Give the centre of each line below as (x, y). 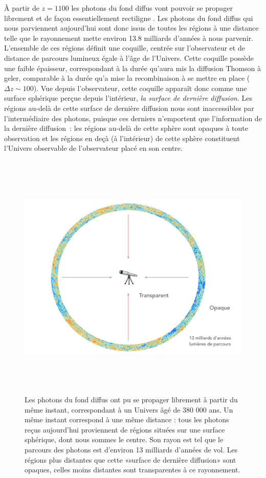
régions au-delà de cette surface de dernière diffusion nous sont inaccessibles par (129, 108)
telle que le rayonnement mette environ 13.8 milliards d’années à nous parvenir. (129, 38)
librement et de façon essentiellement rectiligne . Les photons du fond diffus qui (129, 18)
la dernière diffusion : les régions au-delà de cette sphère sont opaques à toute (126, 128)
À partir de (22, 8)
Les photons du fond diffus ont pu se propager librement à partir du (131, 400)
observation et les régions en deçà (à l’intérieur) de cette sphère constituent (122, 138)
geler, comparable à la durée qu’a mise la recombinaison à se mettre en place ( (127, 78)
